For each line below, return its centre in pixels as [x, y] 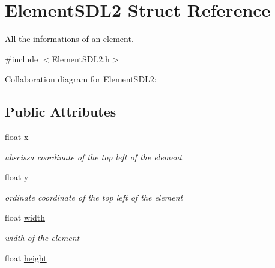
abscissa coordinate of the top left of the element [94, 157]
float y [17, 177]
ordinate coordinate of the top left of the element [94, 197]
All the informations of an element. [69, 39]
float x [17, 137]
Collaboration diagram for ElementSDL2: [81, 79]
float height [26, 257]
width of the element [42, 238]
